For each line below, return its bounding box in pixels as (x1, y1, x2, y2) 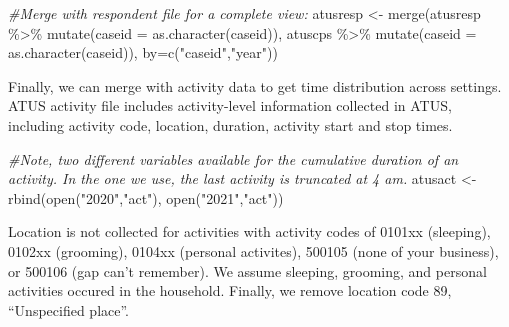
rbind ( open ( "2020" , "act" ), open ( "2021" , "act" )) (8, 187, 284, 208)
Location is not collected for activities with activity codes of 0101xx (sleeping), (8, 221, 491, 242)
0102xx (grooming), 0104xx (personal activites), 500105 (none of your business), (8, 240, 499, 261)
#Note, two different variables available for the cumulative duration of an (8, 148, 459, 169)
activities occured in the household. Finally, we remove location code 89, (8, 280, 452, 301)
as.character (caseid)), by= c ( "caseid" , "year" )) (8, 42, 278, 63)
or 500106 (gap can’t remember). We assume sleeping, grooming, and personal (8, 260, 487, 281)
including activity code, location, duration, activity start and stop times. (8, 114, 453, 135)
